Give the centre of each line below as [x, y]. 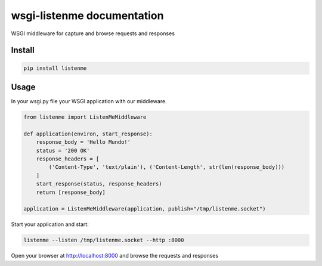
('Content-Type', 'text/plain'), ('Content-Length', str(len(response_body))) [167, 167]
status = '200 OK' [63, 150]
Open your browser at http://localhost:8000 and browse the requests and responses [115, 256]
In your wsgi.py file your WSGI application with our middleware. [89, 101]
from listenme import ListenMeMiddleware [85, 117]
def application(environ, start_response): [88, 134]
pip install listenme [55, 68]
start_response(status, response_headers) [99, 184]
